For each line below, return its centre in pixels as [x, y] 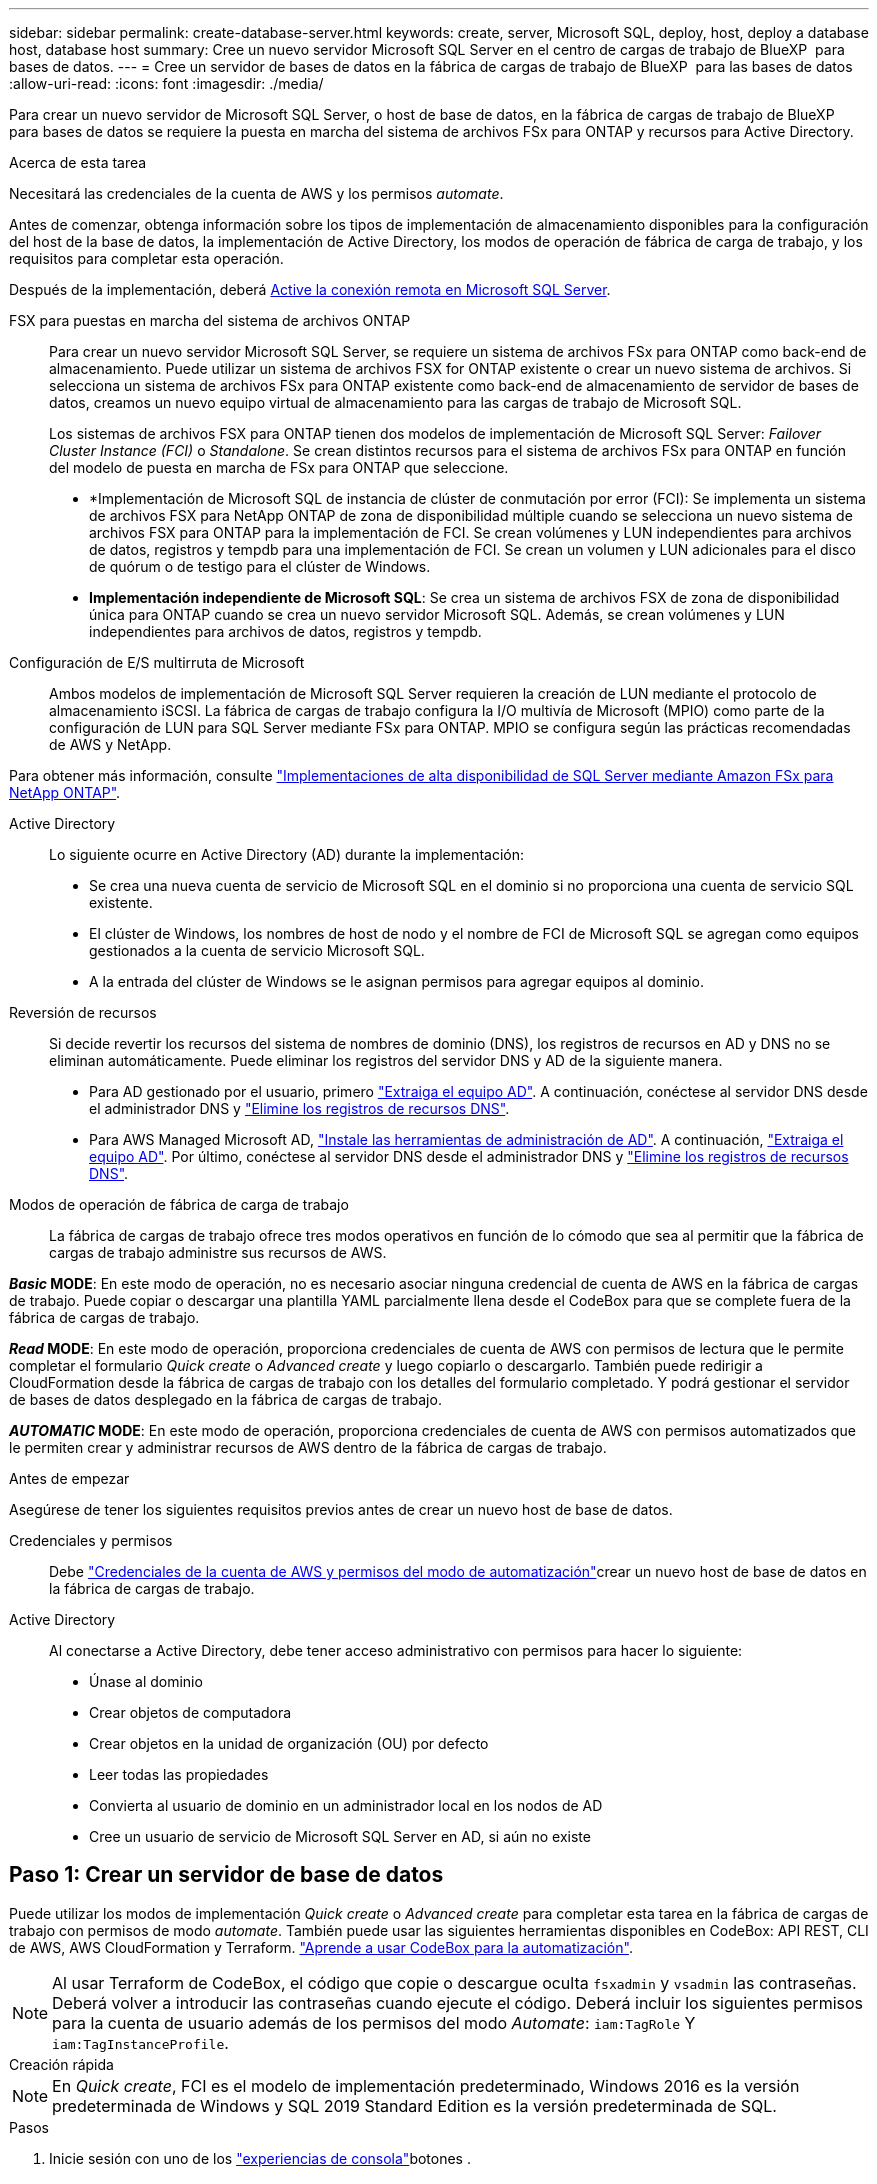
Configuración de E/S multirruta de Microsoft [157, 662]
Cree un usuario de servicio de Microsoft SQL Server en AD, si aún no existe [340, 1836]
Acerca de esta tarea [78, 162]
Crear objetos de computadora [190, 1712]
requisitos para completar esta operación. [146, 258]
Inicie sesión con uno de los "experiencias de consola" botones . [260, 2158]
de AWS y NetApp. [110, 744]
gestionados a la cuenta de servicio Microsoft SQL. [257, 950]
